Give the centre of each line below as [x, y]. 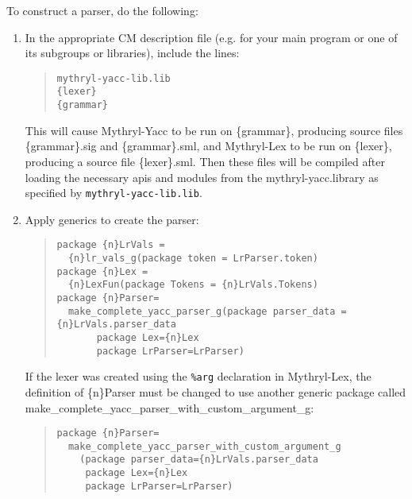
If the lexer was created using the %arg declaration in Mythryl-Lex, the [198, 376]
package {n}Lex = [102, 271]
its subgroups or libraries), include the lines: [132, 53]
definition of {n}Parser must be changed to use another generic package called [216, 391]
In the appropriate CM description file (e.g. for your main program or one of [211, 37]
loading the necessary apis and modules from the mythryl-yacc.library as [202, 177]
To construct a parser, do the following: [102, 10]
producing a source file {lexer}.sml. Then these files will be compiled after [205, 161]
